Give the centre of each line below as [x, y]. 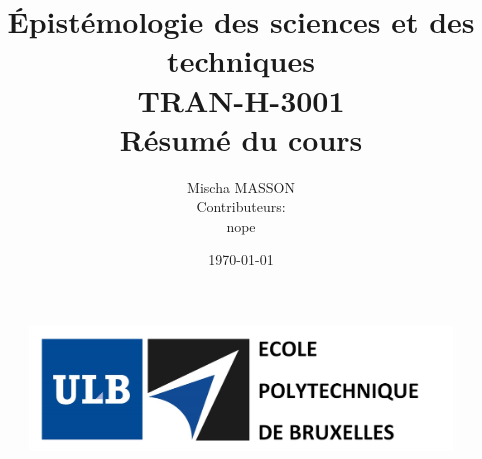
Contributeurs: [241, 206]
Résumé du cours [241, 138]
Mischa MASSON [241, 186]
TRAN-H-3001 [241, 99]
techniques [241, 60]
